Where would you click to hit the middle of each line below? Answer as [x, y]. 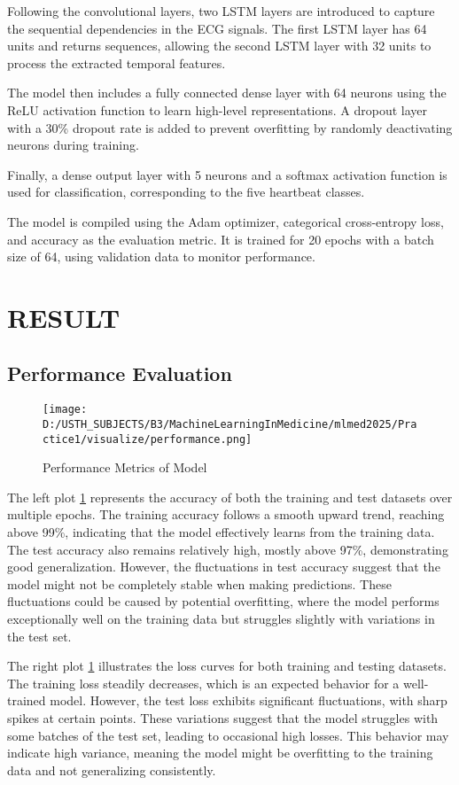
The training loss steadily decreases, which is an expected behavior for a [203, 683]
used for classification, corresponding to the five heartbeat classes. [186, 192]
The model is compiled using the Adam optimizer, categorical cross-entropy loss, [226, 221]
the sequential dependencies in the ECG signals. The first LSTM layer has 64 [217, 28]
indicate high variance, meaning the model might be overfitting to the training [220, 753]
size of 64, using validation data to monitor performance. [161, 256]
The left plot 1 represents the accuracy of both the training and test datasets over [230, 497]
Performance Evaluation [120, 373]
